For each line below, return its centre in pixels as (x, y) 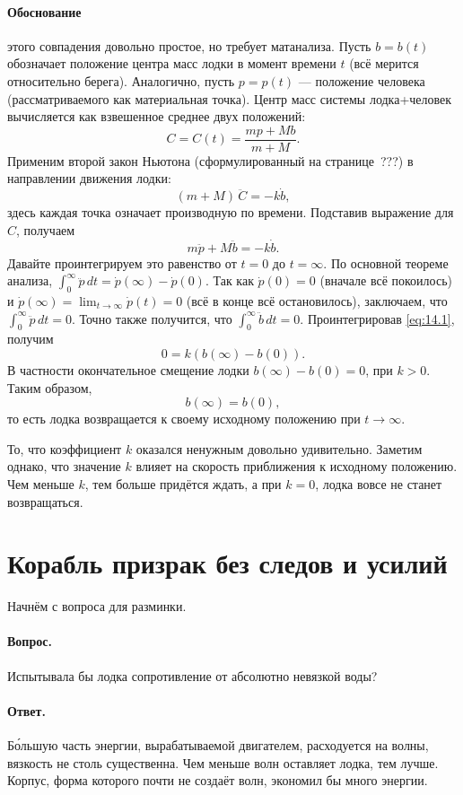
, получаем (46, 229)
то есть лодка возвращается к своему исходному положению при (184, 419)
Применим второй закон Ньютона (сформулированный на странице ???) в (210, 160)
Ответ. (26, 710)
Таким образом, (50, 387)
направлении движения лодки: (89, 178)
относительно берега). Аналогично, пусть (121, 80)
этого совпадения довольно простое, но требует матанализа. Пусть (189, 45)
